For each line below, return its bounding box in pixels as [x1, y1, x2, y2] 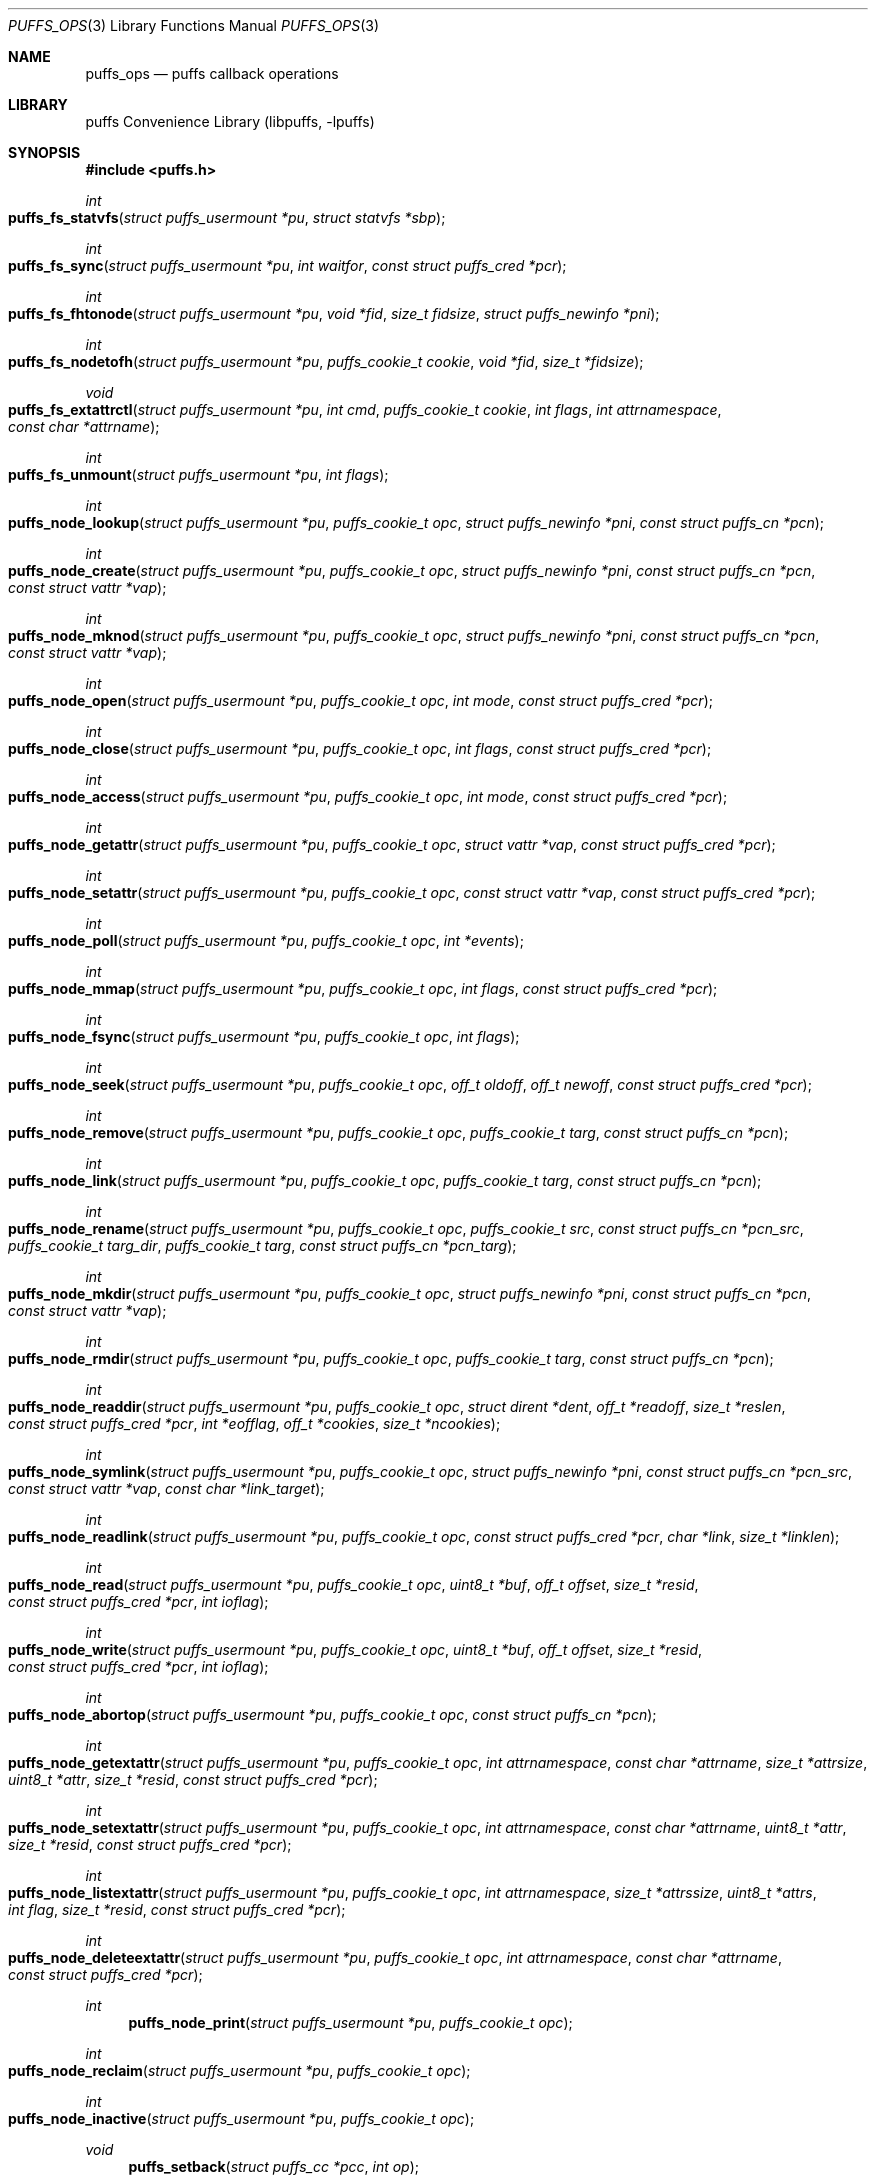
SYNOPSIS [8, 144, 81, 161]
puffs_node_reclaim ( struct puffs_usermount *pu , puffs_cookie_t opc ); [8, 2062, 471, 2079]
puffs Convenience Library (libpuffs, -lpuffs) [85, 113, 375, 130]
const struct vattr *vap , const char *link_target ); [8, 1480, 325, 1497]
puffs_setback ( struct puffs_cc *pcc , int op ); [128, 2158, 420, 2175]
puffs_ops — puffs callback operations [85, 65, 339, 82]
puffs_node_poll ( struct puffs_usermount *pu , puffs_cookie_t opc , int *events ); [8, 932, 524, 949]
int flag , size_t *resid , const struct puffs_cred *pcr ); [8, 1901, 346, 1918]
